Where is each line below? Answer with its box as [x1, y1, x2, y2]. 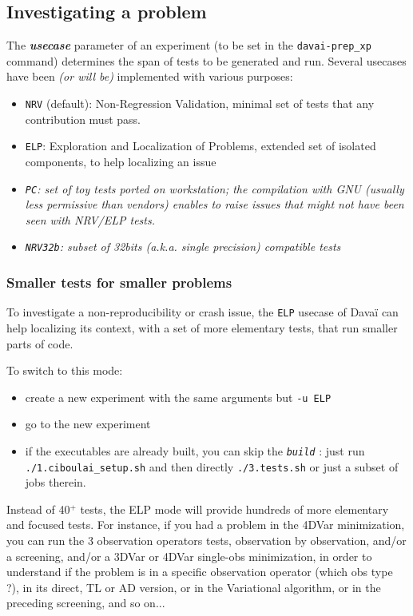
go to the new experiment [25, 415, 151, 432]
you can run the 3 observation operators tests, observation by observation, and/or [6, 532, 407, 549]
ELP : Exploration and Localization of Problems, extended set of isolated [25, 137, 376, 154]
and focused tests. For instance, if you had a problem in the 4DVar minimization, [6, 516, 405, 533]
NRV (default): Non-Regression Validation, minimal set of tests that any [25, 95, 375, 112]
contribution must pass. [25, 110, 141, 127]
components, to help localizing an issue [25, 153, 216, 169]
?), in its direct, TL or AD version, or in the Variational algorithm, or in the [6, 578, 381, 595]
